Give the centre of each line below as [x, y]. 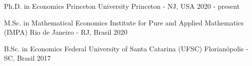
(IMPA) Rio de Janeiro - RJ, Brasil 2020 [66, 32]
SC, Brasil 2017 [27, 58]
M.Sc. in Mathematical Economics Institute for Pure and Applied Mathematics [124, 22]
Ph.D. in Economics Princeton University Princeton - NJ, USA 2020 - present [122, 6]
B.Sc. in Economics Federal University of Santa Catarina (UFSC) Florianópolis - [126, 48]
